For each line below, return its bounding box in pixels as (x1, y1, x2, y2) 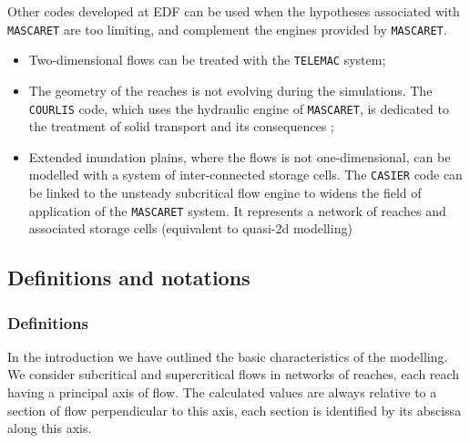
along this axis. (7, 418, 92, 438)
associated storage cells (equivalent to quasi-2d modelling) (28, 219, 352, 238)
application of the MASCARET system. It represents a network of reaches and (28, 201, 446, 220)
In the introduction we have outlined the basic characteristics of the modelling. (7, 346, 448, 366)
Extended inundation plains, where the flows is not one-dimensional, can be (28, 147, 451, 166)
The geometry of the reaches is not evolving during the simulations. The (28, 80, 433, 99)
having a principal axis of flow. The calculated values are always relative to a (7, 383, 437, 402)
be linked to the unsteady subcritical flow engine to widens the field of (28, 183, 422, 201)
